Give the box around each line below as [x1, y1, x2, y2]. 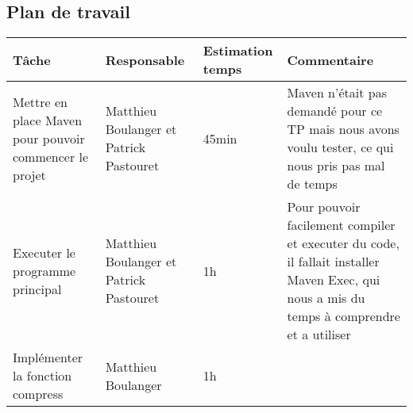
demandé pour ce [287, 101, 383, 120]
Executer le [13, 243, 75, 262]
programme [13, 261, 76, 280]
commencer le [13, 147, 89, 166]
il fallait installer [287, 252, 380, 271]
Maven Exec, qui [287, 270, 380, 289]
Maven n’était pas [287, 83, 387, 102]
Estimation [203, 41, 273, 60]
